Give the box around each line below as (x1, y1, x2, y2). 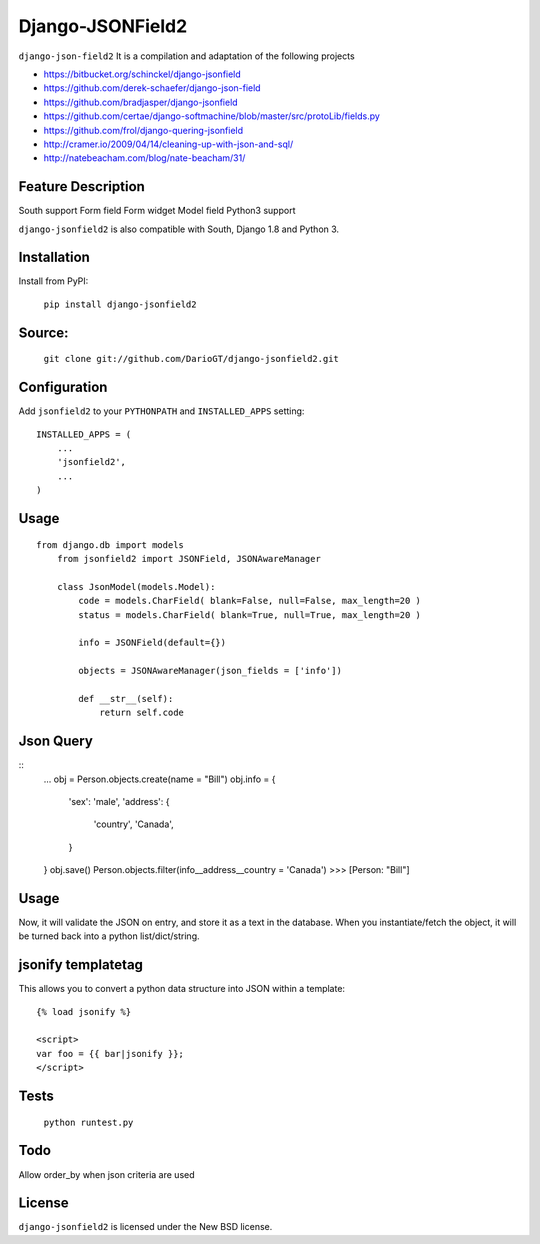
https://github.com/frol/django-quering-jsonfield (43, 124, 244, 136)
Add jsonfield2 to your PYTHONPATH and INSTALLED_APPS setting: (18, 405, 305, 417)
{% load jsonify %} (36, 1006, 132, 1017)
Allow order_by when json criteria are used (18, 1168, 195, 1180)
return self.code (99, 707, 185, 719)
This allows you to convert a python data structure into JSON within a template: (18, 983, 345, 995)
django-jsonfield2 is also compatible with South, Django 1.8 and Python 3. (18, 223, 340, 235)
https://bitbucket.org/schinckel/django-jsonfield (43, 68, 242, 80)
